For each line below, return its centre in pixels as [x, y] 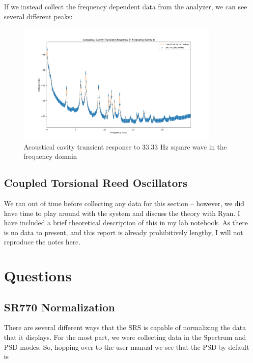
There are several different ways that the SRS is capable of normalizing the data [125, 327]
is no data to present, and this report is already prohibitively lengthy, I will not [124, 232]
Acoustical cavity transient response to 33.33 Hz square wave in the [125, 146]
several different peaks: [38, 16]
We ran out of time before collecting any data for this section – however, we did [124, 203]
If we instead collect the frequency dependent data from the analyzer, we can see [126, 6]
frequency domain [50, 156]
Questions [38, 276]
